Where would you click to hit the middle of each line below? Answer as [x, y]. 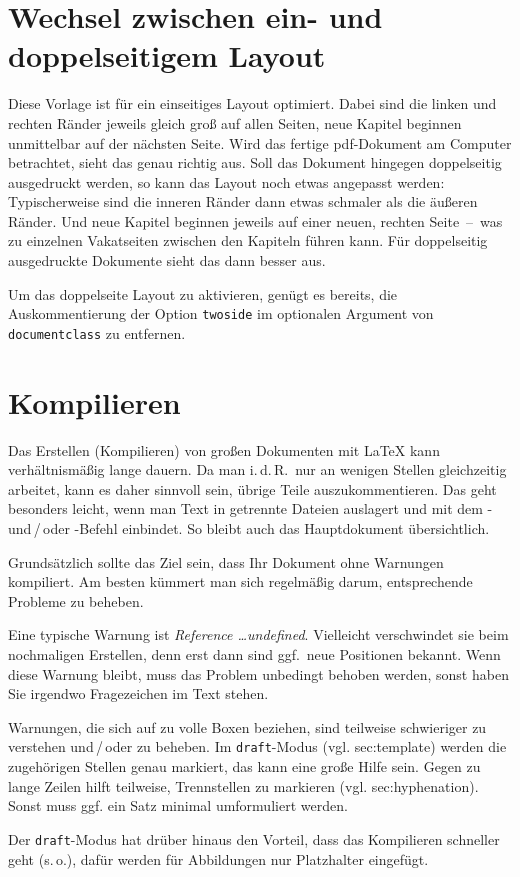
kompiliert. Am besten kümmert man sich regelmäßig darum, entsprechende [240, 581]
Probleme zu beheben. [76, 600]
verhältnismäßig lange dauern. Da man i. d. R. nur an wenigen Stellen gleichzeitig [257, 469]
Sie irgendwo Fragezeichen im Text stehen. [138, 693]
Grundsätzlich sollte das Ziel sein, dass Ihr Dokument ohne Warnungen [226, 561]
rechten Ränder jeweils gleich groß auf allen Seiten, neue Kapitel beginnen [235, 122]
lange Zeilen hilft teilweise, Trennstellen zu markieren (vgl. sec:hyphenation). [243, 785]
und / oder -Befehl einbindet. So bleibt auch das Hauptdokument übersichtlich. [249, 528]
